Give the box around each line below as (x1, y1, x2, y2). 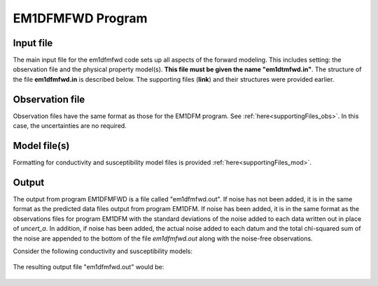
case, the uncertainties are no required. (13, 122, 127, 130)
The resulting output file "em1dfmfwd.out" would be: (13, 263, 164, 271)
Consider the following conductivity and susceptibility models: (13, 247, 192, 255)
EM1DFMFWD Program (13, 10, 148, 26)
